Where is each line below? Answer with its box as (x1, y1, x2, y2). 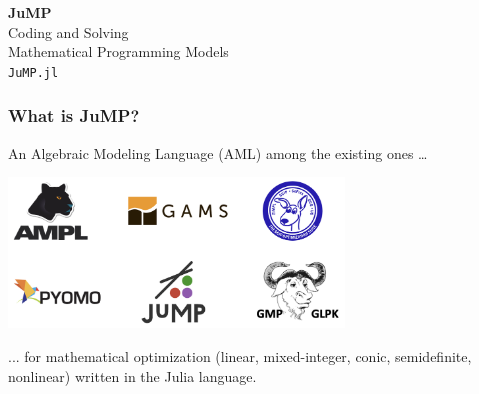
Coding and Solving (8, 21, 129, 42)
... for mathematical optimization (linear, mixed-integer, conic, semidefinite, (8, 346, 472, 367)
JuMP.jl (8, 65, 59, 80)
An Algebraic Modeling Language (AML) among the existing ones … (8, 142, 428, 163)
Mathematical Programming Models (8, 41, 229, 62)
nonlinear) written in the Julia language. (8, 365, 257, 386)
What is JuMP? (8, 103, 140, 128)
